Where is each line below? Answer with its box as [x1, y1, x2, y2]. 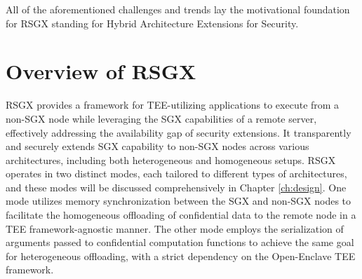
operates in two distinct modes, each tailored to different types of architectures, [6, 166, 347, 181]
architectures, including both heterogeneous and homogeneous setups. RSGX [6, 152, 336, 167]
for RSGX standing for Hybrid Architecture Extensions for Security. [6, 15, 299, 30]
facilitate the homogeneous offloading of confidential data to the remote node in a [6, 207, 356, 222]
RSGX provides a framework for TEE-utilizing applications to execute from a [6, 97, 340, 112]
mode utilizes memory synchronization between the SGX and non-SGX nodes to [6, 193, 351, 208]
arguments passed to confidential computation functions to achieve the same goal [6, 235, 354, 250]
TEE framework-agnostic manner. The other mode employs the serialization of [6, 221, 344, 236]
